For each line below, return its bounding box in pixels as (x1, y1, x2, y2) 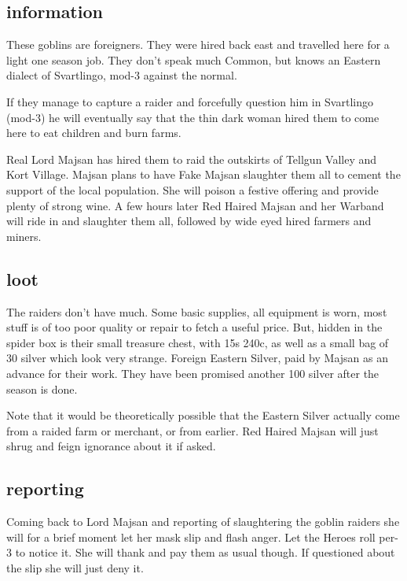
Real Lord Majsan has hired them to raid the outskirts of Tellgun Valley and (6, 150, 377, 167)
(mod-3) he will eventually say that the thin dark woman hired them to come (6, 109, 379, 125)
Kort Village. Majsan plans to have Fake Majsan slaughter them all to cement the (6, 166, 401, 183)
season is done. (6, 380, 78, 397)
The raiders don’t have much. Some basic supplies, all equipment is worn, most (6, 303, 387, 320)
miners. (6, 228, 42, 244)
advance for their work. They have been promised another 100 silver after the (6, 365, 379, 381)
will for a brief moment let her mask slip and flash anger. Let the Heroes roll (6, 528, 376, 545)
